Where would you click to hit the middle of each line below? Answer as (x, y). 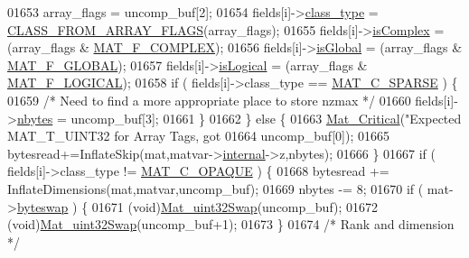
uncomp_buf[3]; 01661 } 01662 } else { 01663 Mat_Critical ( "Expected (266, 118)
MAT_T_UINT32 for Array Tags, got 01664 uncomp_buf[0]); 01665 (198, 136)
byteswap (42, 206)
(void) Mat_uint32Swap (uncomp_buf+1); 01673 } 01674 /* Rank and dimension (231, 224)
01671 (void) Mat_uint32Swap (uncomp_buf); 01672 (235, 206)
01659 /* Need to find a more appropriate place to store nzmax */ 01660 (209, 100)
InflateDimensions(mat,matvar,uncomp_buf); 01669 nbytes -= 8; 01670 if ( (216, 188)
